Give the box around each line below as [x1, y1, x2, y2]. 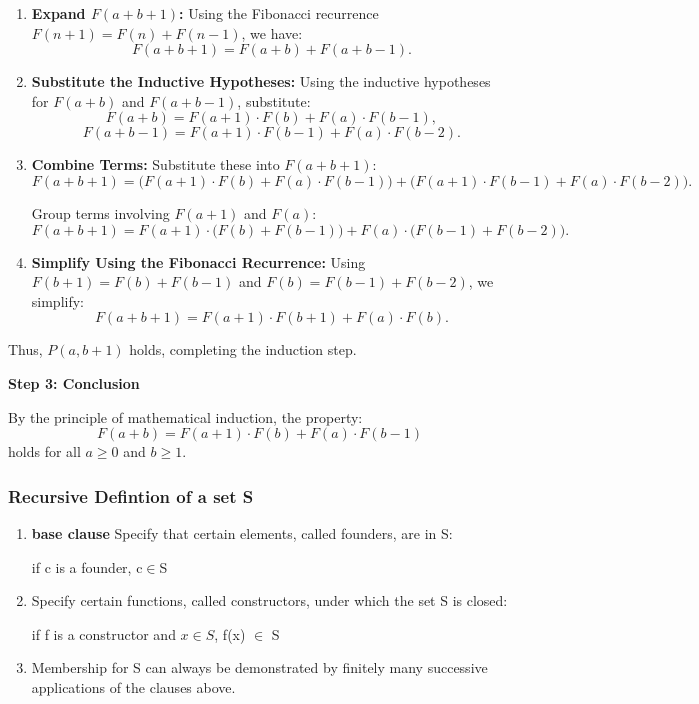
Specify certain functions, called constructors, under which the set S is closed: [31, 590, 508, 611]
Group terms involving [31, 202, 170, 223]
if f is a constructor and [31, 623, 176, 644]
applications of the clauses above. [31, 676, 236, 697]
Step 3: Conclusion [8, 372, 140, 393]
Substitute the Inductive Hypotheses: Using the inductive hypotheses [31, 71, 491, 92]
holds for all [8, 441, 81, 462]
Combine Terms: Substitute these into [31, 154, 280, 175]
